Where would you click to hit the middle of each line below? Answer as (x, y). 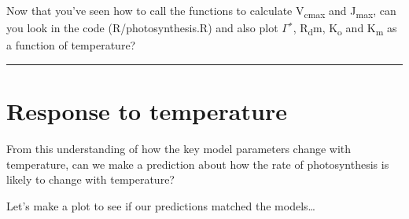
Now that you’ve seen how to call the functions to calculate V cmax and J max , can (201, 11)
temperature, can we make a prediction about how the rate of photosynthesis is (198, 164)
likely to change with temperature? (90, 179)
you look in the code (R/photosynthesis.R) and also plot (142, 28)
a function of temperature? (71, 45)
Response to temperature (147, 111)
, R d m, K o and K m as (345, 29)
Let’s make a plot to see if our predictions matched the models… (161, 205)
